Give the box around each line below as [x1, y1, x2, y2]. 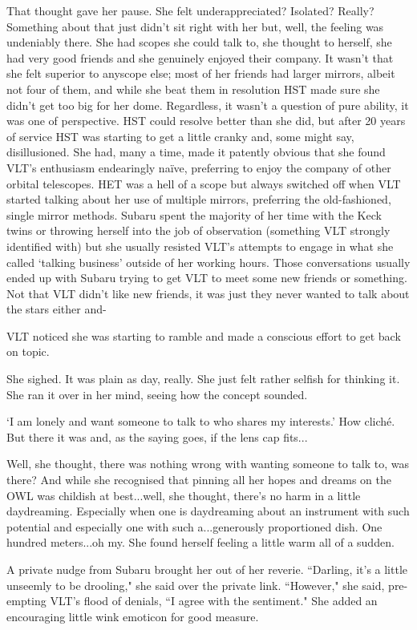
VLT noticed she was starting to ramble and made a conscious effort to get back [6, 327, 401, 344]
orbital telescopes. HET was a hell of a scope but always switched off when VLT [6, 175, 401, 192]
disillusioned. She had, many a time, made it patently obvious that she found [6, 143, 386, 160]
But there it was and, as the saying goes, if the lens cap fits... [6, 428, 308, 445]
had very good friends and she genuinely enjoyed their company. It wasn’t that [6, 49, 394, 66]
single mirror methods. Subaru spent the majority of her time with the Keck [6, 206, 382, 223]
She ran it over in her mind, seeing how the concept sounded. [6, 386, 308, 402]
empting [6, 592, 47, 609]
